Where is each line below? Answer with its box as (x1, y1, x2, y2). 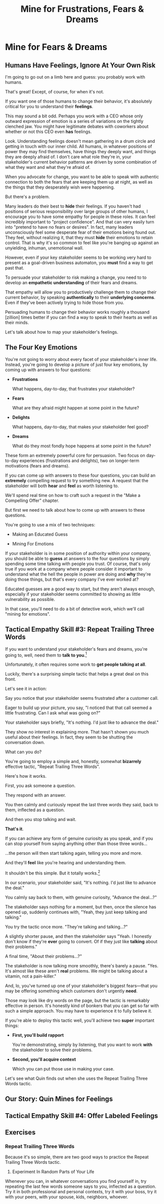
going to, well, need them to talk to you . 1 (5, 651, 87, 658)
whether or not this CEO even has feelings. (5, 129, 92, 135)
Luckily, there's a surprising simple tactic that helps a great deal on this (5, 671, 149, 677)
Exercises (5, 1128, 36, 1137)
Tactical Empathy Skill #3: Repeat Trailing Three (5, 625, 155, 634)
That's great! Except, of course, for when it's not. (5, 89, 104, 94)
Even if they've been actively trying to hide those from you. (5, 300, 124, 305)
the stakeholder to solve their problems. (12, 1047, 93, 1053)
